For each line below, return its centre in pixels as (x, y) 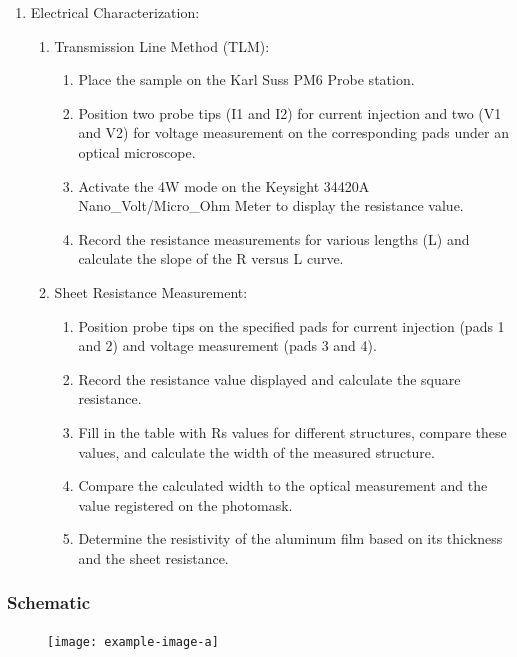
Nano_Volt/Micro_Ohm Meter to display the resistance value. (271, 205)
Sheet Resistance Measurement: (151, 291)
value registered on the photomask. (185, 504)
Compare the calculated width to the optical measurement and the (283, 485)
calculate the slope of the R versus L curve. (211, 258)
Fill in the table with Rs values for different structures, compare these (292, 431)
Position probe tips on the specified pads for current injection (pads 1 (291, 325)
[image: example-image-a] (133, 641)
